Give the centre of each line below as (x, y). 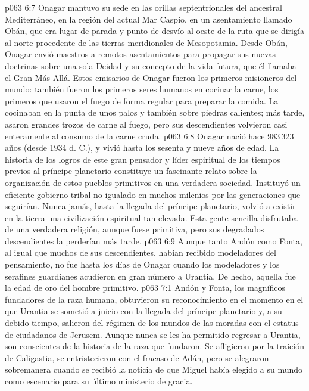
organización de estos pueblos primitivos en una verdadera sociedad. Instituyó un (153, 182)
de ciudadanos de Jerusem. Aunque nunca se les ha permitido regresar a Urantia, (153, 334)
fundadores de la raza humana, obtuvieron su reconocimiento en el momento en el (154, 299)
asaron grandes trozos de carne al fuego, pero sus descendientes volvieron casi (146, 124)
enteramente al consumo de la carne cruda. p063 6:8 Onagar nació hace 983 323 (149, 136)
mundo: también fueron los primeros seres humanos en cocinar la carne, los (142, 89)
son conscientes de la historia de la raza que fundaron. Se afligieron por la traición (155, 346)
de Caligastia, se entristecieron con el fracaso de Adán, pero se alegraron (137, 357)
